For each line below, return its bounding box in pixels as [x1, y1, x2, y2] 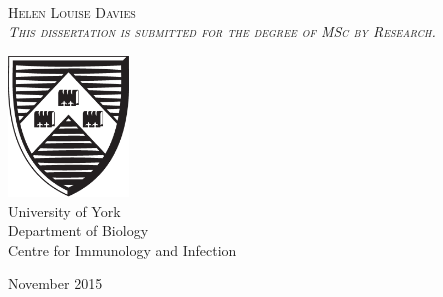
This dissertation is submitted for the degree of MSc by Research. [8, 21, 436, 42]
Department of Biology [8, 220, 149, 241]
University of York [8, 200, 121, 221]
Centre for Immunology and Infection [8, 239, 237, 260]
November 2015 [8, 273, 103, 294]
